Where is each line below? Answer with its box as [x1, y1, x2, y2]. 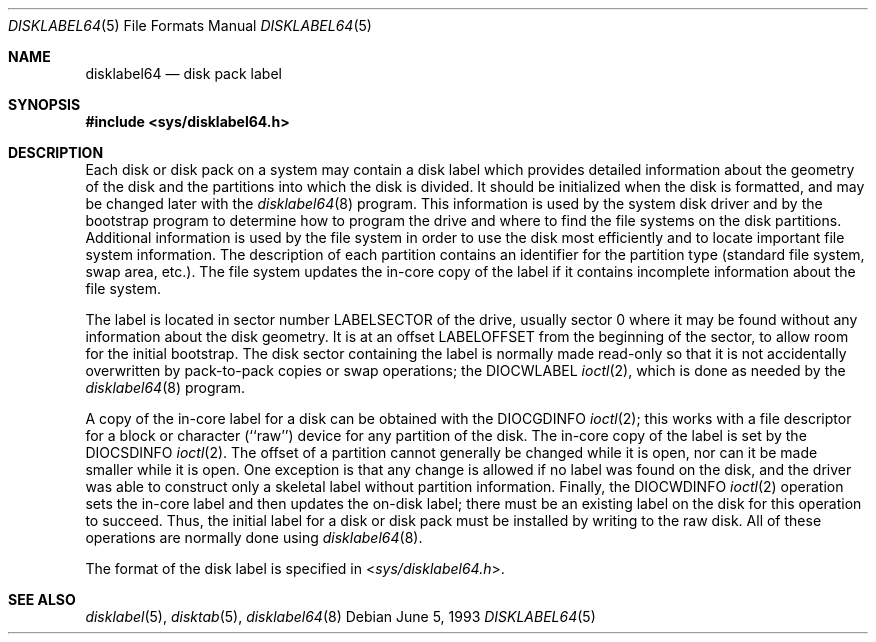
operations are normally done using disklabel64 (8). [85, 529, 423, 546]
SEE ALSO [8, 591, 76, 608]
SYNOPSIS [8, 96, 81, 113]
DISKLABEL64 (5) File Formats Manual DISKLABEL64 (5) [8, 17, 372, 34]
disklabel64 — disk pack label [85, 65, 282, 82]
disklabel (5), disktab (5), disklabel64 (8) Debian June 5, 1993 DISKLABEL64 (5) [85, 608, 596, 625]
